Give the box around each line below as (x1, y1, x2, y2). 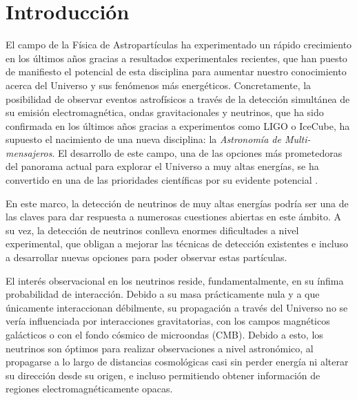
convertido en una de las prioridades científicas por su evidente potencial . (6, 173, 318, 187)
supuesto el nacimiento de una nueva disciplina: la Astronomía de (6, 132, 281, 146)
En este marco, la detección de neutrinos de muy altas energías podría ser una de (6, 196, 349, 210)
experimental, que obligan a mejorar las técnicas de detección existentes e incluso (6, 236, 349, 251)
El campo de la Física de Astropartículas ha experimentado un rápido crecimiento (6, 37, 352, 52)
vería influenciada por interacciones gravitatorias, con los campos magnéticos (6, 314, 330, 328)
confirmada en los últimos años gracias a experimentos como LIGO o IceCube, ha (6, 118, 350, 133)
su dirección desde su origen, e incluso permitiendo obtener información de (6, 368, 320, 382)
